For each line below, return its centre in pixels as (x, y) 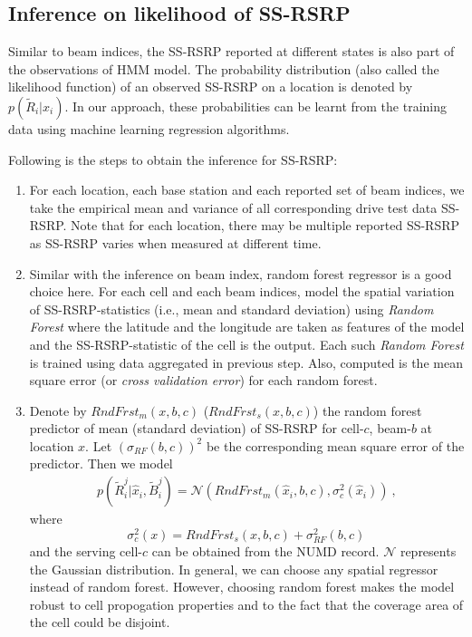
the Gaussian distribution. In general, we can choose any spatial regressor (234, 569)
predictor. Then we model (101, 463)
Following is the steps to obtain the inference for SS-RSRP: (173, 159)
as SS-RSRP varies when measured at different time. (175, 242)
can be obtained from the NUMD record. (265, 550)
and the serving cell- (86, 550)
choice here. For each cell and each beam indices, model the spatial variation (242, 291)
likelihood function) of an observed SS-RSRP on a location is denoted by (211, 87)
